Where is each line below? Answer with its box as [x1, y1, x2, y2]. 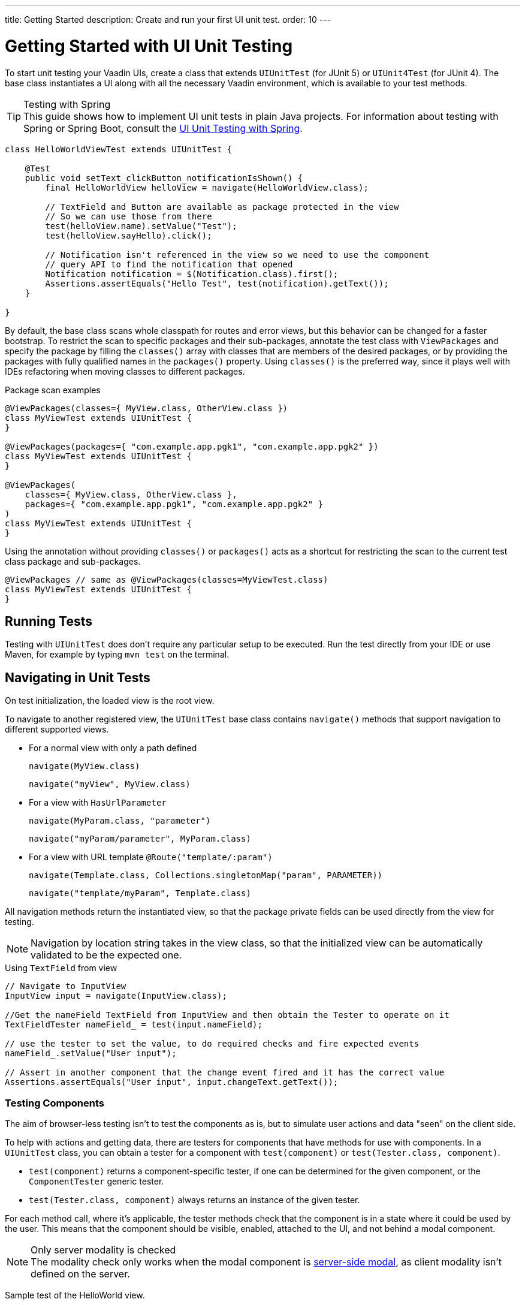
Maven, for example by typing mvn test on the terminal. [5, 649, 230, 660]
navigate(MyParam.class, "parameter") [29, 816, 211, 826]
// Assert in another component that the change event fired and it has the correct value [5, 1068, 445, 1078]
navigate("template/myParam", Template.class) [29, 888, 251, 899]
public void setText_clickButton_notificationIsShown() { [25, 173, 303, 183]
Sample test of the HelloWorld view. [5, 1289, 145, 1300]
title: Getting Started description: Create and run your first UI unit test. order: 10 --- [5, 14, 331, 25]
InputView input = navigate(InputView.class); [5, 991, 227, 1001]
